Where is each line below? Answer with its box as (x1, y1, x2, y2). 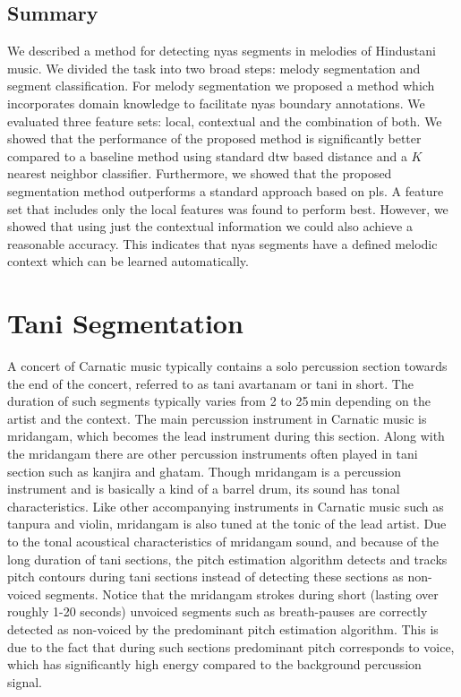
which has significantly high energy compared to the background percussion (7, 655, 422, 674)
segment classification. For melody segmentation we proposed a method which (7, 76, 435, 95)
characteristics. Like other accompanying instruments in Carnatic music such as (7, 496, 444, 515)
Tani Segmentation (7, 305, 243, 341)
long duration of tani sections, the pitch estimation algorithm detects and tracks (7, 549, 448, 568)
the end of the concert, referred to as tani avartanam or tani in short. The (7, 374, 414, 392)
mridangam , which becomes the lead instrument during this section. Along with (7, 426, 445, 445)
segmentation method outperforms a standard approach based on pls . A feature (7, 181, 444, 200)
